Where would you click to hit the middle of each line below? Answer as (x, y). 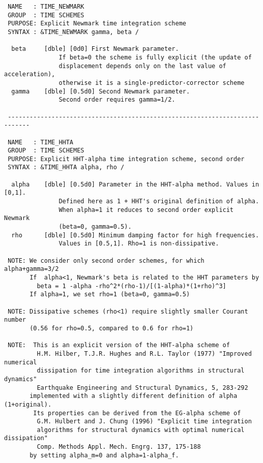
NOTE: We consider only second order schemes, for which (106, 260)
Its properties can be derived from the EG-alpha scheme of (137, 413)
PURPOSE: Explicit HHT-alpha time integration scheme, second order (126, 159)
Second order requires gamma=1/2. (117, 100)
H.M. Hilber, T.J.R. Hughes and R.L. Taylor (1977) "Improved (144, 353)
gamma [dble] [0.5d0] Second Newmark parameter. (101, 91)
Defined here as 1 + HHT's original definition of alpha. (159, 202)
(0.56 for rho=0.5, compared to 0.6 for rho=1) (112, 328)
